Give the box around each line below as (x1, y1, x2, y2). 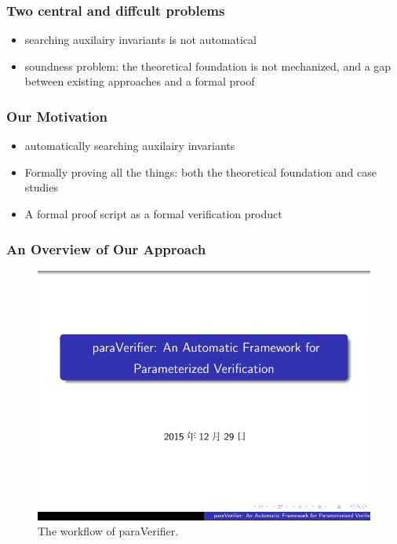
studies (24, 179, 58, 195)
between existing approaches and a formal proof (24, 73, 255, 89)
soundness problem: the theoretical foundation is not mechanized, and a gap (24, 57, 392, 74)
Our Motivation (6, 106, 107, 126)
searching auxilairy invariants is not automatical (24, 31, 257, 48)
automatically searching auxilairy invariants (24, 137, 235, 154)
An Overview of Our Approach (6, 239, 206, 258)
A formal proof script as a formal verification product (24, 206, 282, 221)
